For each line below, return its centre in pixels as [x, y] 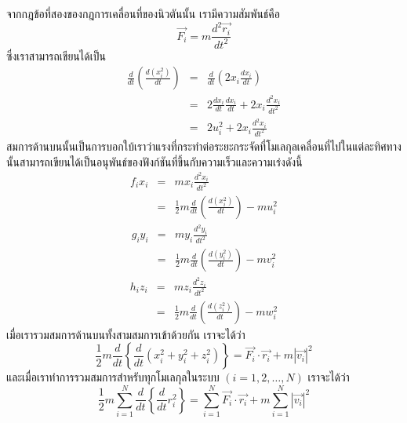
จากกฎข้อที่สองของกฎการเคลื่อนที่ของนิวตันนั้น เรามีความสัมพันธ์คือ [144, 13]
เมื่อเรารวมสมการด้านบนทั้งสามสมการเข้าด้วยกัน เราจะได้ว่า [126, 334]
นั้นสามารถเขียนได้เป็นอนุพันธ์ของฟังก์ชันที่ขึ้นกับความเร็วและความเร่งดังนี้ [154, 161]
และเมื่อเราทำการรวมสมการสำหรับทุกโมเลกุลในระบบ [113, 377]
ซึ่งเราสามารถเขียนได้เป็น [56, 55]
